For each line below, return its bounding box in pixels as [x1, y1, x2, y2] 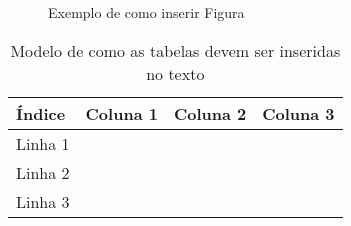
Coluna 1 [85, 101, 158, 125]
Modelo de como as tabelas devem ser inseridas [10, 38, 341, 62]
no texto [146, 61, 205, 85]
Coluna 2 [173, 101, 247, 125]
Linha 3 [16, 189, 70, 213]
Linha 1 [16, 131, 70, 155]
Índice [16, 101, 66, 125]
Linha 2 [16, 160, 70, 184]
